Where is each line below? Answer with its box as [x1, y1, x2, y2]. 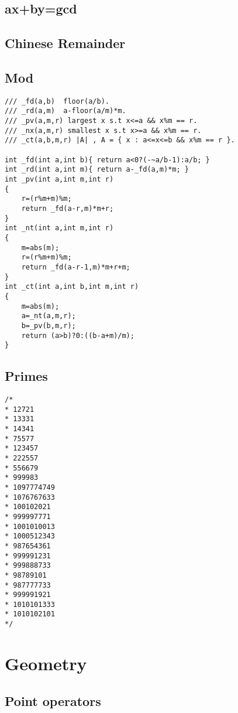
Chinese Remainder [5, 34, 126, 52]
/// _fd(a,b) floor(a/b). [5, 97, 109, 105]
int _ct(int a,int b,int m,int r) [5, 282, 139, 291]
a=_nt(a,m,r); [21, 312, 76, 320]
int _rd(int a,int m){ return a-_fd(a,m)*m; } [5, 165, 189, 174]
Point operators [5, 691, 101, 709]
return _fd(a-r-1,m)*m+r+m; [21, 262, 130, 271]
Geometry [5, 651, 87, 675]
